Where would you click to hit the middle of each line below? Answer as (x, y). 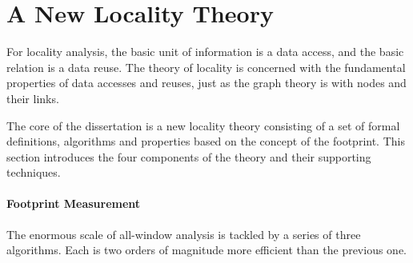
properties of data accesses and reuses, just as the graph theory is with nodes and (206, 83)
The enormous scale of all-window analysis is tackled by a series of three (184, 234)
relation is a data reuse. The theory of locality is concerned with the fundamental (206, 67)
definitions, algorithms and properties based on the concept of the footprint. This (206, 141)
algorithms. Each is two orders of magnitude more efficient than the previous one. (207, 250)
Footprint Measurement (74, 203)
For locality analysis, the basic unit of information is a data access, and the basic (205, 52)
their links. (33, 98)
